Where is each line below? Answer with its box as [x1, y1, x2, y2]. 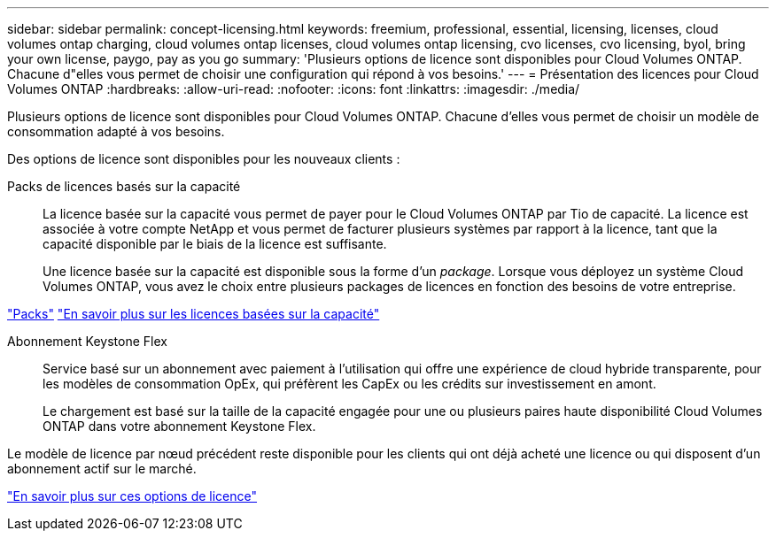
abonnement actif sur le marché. [7, 461, 197, 476]
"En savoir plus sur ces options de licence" [7, 488, 258, 503]
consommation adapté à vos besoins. [7, 124, 225, 139]
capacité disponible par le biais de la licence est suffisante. [43, 236, 387, 251]
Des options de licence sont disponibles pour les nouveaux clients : [7, 151, 400, 166]
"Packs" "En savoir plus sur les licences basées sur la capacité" [7, 306, 380, 321]
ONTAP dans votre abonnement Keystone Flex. [43, 419, 316, 434]
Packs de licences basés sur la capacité [7, 179, 241, 194]
